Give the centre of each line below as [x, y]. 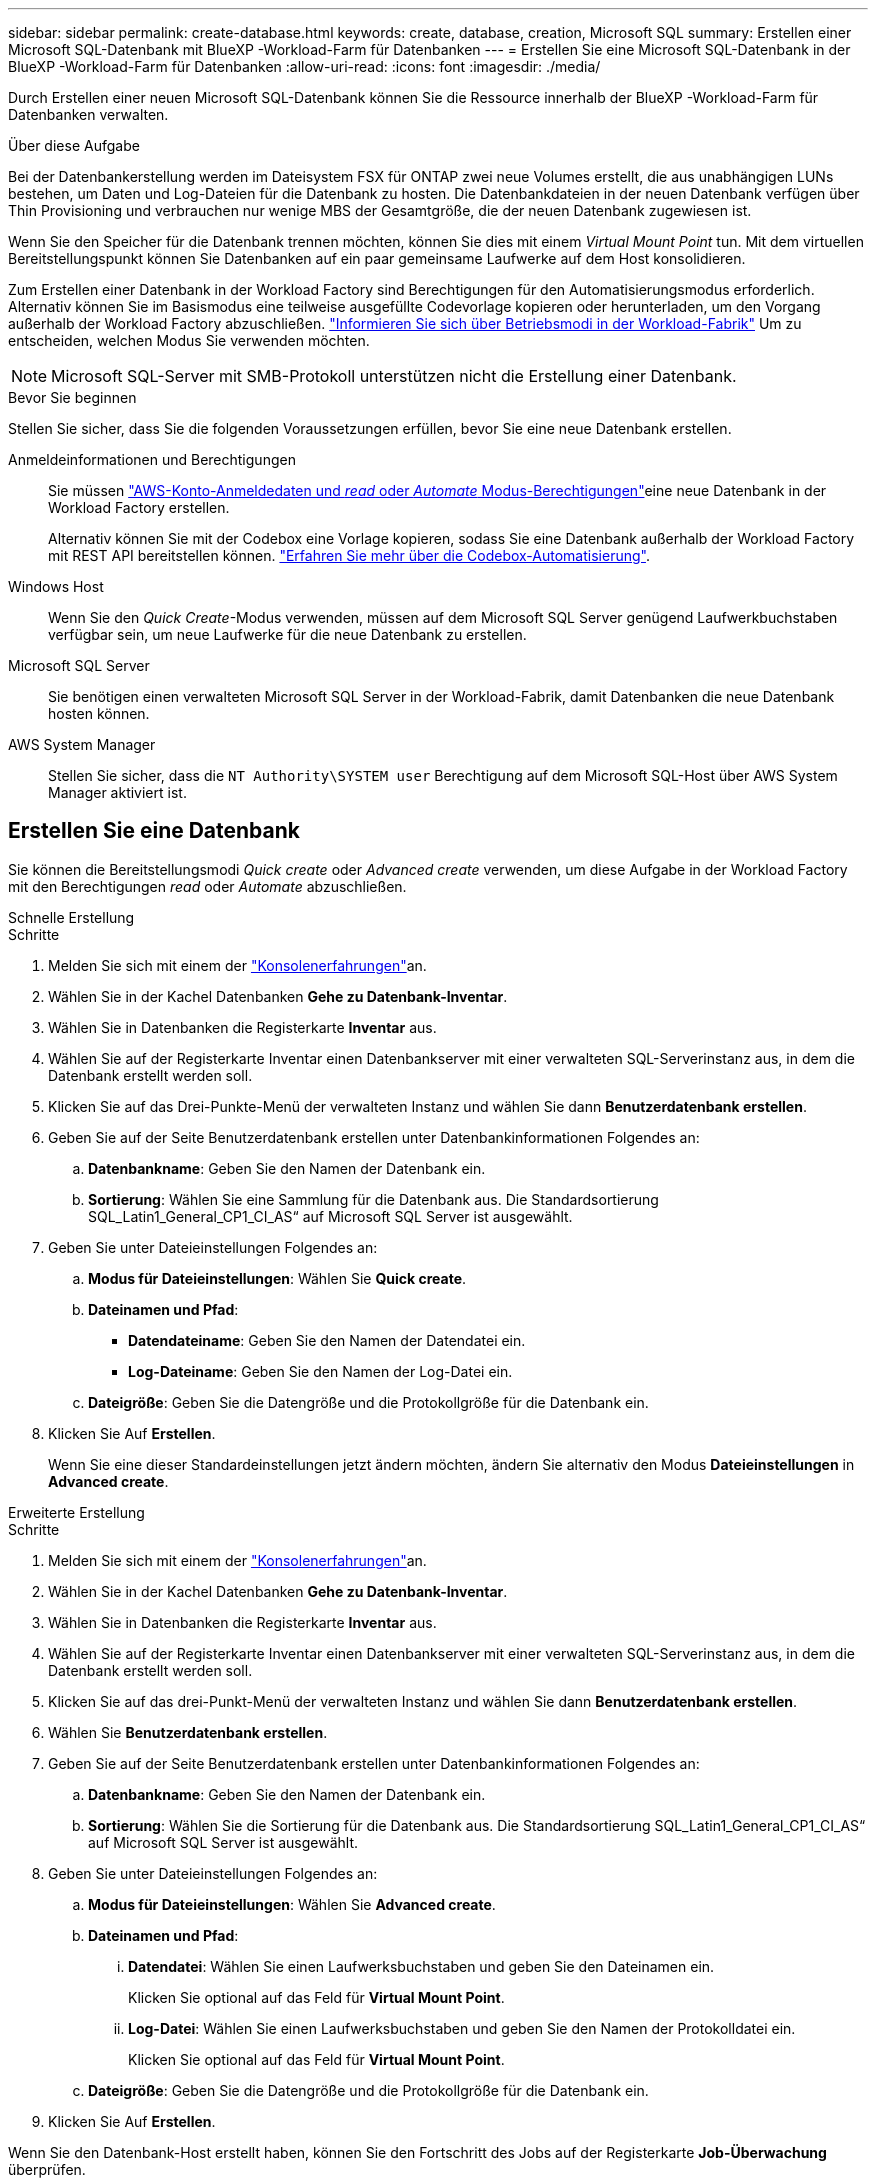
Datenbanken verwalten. [88, 114]
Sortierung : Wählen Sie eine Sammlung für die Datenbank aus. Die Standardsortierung [373, 1199]
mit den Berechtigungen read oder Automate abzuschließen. [207, 886]
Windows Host [56, 586]
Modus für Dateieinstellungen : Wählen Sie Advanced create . [292, 1904]
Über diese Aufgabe [74, 145]
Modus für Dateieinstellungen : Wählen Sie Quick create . [277, 1278]
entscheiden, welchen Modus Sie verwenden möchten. [189, 340]
